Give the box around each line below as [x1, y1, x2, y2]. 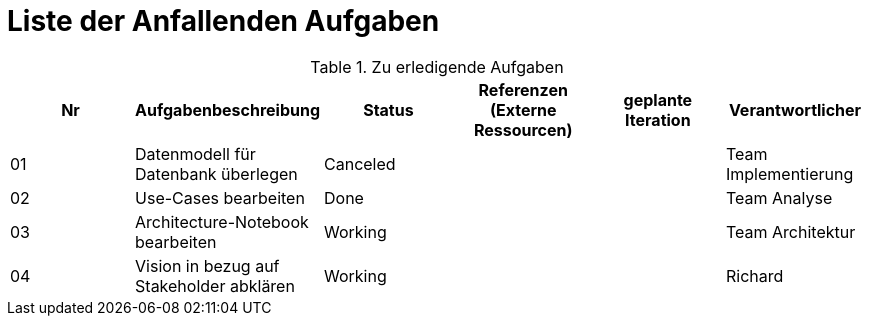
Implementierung [726, 163, 854, 184]
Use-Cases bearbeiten [135, 187, 305, 208]
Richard [726, 265, 784, 286]
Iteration [625, 109, 691, 130]
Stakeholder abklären [135, 275, 295, 296]
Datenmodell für [135, 143, 256, 164]
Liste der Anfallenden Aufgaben [7, 4, 440, 38]
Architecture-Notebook [135, 211, 309, 232]
